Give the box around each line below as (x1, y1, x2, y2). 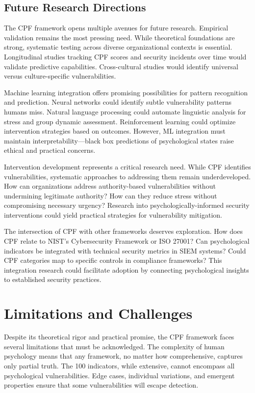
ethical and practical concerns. (4, 145, 96, 155)
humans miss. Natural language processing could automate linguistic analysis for (4, 106, 246, 116)
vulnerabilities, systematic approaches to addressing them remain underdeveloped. (4, 171, 251, 181)
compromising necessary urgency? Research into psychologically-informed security (4, 200, 250, 210)
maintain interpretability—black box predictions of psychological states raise (4, 135, 234, 145)
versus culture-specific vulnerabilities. (4, 71, 116, 81)
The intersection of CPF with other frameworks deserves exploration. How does (4, 226, 243, 236)
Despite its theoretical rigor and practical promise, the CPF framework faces (4, 332, 234, 342)
